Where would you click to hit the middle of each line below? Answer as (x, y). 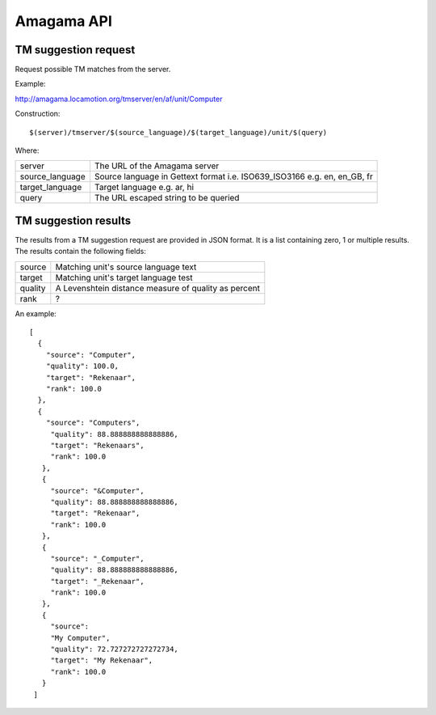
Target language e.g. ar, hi (144, 188)
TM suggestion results (73, 220)
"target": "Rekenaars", (97, 445)
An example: (36, 313)
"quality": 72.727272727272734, (115, 649)
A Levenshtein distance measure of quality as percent (157, 288)
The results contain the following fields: (81, 252)
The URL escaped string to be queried (167, 198)
